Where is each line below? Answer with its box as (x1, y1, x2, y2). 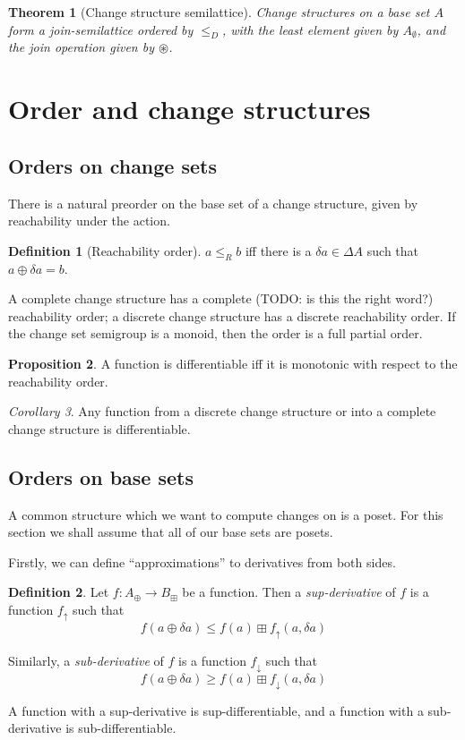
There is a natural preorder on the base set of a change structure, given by (8, 193, 418, 212)
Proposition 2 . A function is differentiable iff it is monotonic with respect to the (8, 353, 458, 372)
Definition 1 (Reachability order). (8, 241, 202, 259)
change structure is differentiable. (8, 419, 191, 438)
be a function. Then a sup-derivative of (182, 583, 396, 601)
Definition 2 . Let (8, 583, 109, 601)
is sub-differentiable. (65, 719, 177, 737)
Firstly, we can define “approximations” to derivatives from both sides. (8, 552, 396, 571)
